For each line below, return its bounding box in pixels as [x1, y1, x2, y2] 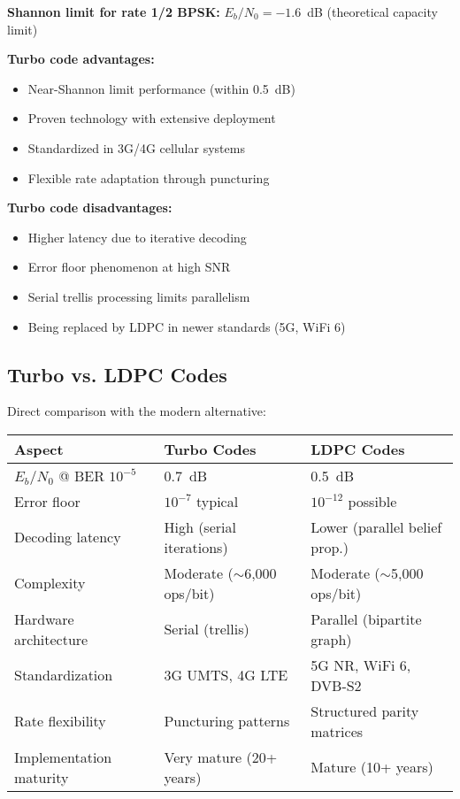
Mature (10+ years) [310, 757, 433, 778]
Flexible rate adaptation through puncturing [27, 168, 270, 187]
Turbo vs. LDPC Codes [7, 360, 227, 388]
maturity [14, 766, 69, 787]
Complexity [14, 572, 86, 594]
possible [348, 490, 397, 511]
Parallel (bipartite [310, 608, 422, 629]
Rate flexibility [14, 711, 106, 732]
